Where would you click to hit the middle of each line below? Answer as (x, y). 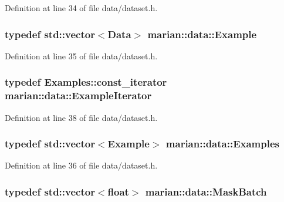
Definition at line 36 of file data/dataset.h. (81, 165)
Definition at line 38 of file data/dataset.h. (81, 117)
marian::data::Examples (222, 144)
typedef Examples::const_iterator (86, 82)
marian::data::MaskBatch (206, 191)
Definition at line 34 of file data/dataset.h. (81, 8)
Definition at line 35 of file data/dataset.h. (81, 55)
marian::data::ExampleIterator (78, 95)
